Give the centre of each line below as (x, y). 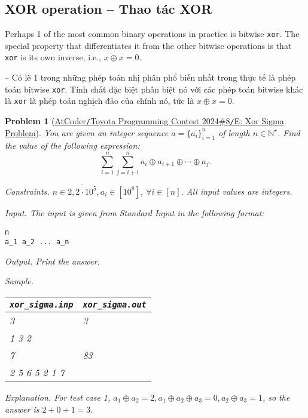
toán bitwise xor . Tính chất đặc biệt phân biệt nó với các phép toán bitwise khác (154, 89)
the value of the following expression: (72, 145)
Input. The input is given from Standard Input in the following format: (135, 212)
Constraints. (27, 191)
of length (234, 132)
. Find (289, 132)
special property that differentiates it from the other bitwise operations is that (148, 45)
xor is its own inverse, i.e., (53, 57)
